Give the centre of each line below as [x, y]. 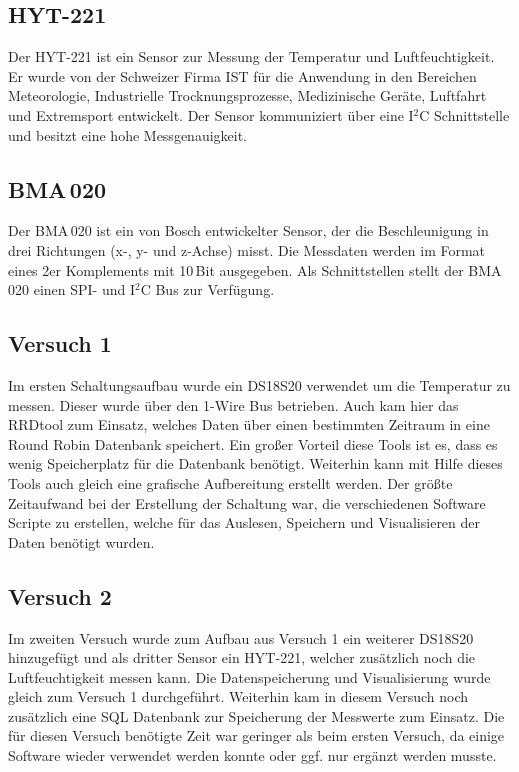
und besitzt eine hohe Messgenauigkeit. [128, 134]
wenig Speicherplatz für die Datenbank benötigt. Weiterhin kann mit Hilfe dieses [255, 463]
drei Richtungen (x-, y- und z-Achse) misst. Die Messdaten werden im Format [247, 249]
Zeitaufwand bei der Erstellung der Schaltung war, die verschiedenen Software [247, 502]
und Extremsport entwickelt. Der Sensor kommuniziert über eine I [211, 114]
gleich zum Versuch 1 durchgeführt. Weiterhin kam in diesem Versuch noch [238, 696]
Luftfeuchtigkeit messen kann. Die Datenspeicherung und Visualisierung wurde [249, 676]
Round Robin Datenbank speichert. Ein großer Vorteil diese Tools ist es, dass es [253, 443]
